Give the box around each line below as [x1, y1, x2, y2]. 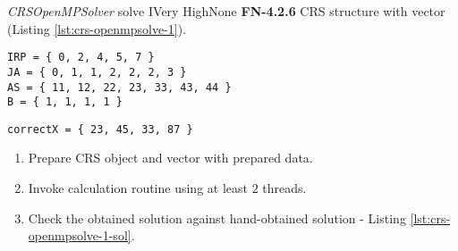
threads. [262, 179, 307, 197]
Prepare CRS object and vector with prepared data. [28, 148, 313, 167]
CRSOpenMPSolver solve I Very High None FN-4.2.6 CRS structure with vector [7, 2, 445, 20]
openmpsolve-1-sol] [28, 226, 131, 245]
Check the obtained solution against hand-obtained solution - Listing [28, 208, 406, 227]
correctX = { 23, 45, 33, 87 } [7, 122, 193, 136]
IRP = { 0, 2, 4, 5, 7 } [7, 51, 155, 64]
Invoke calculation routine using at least [28, 179, 248, 197]
